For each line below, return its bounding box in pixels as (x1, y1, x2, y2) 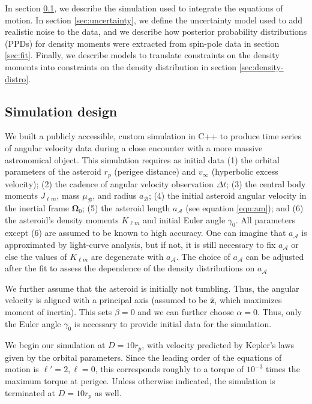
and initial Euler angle (142, 213, 226, 226)
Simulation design (5, 101, 118, 120)
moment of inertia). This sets (5, 305, 112, 318)
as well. (94, 386, 122, 399)
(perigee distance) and (114, 165, 196, 178)
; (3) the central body (226, 177, 306, 190)
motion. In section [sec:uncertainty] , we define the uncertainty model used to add (5, 13, 303, 26)
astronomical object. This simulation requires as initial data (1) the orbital (5, 153, 280, 166)
